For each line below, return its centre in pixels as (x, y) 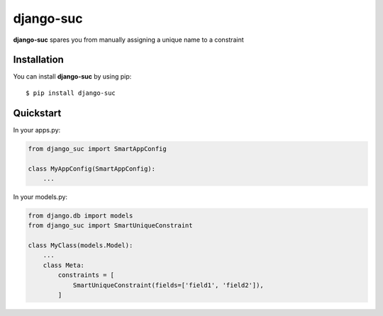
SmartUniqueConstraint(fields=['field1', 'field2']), (168, 285)
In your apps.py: (37, 130)
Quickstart (37, 113)
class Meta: (64, 265)
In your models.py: (40, 197)
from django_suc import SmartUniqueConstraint (110, 226)
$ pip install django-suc (71, 93)
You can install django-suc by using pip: (72, 77)
